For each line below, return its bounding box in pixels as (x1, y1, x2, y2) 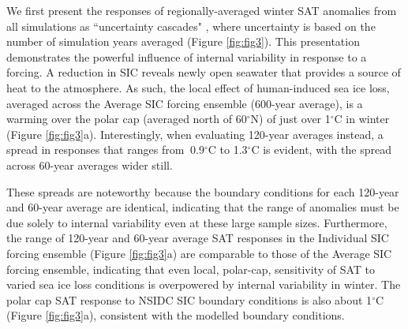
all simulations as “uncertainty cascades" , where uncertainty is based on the (6, 17, 376, 34)
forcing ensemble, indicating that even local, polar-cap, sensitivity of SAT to (6, 260, 375, 277)
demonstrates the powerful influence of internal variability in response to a (6, 48, 367, 65)
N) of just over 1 (250, 110, 331, 127)
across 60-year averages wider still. (6, 156, 173, 173)
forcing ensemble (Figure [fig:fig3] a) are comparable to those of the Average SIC (6, 245, 392, 261)
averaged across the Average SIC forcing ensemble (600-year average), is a (6, 95, 363, 111)
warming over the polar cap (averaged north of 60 (6, 110, 247, 127)
